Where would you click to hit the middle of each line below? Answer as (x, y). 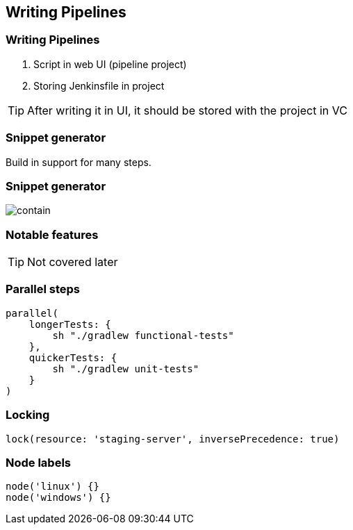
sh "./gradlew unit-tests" (126, 368)
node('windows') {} (58, 498)
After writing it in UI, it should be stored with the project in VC (187, 110)
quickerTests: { (73, 357)
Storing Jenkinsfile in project (99, 85)
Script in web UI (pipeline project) (110, 64)
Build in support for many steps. (79, 162)
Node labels (39, 462)
